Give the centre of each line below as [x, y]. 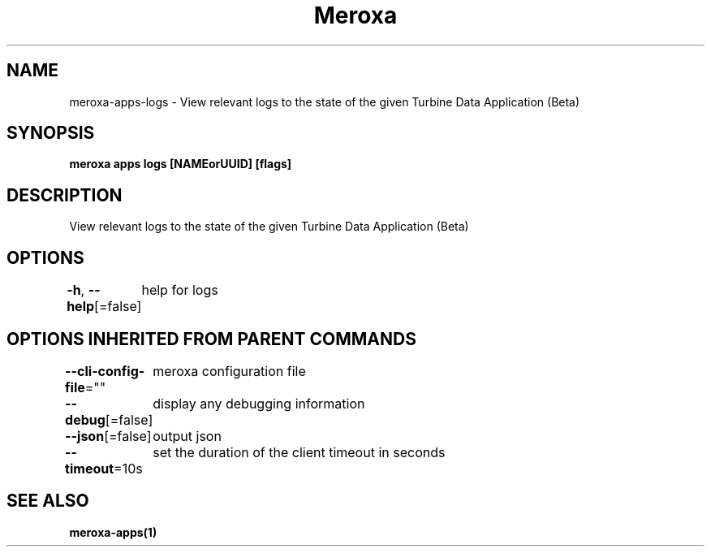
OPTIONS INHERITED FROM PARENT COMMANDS [211, 339]
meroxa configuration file [229, 371]
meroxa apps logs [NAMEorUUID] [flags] [181, 164]
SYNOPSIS [51, 133]
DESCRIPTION [65, 195]
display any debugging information [259, 403]
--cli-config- [105, 371]
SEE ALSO [48, 501]
